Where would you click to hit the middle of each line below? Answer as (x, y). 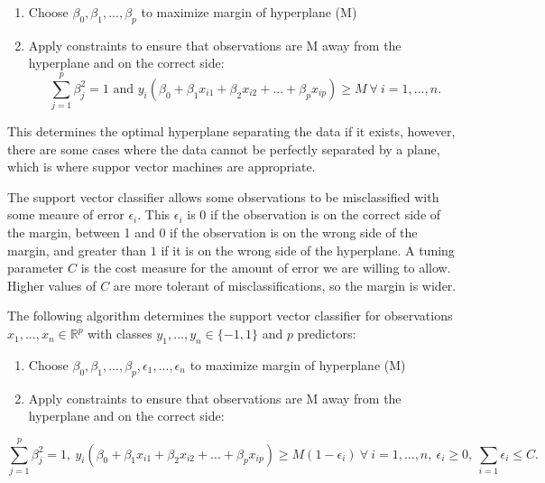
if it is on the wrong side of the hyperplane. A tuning (308, 250)
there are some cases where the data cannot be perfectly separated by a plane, (224, 149)
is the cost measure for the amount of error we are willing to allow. (266, 268)
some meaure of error (66, 214)
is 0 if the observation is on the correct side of (314, 214)
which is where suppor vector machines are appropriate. (162, 167)
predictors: (327, 334)
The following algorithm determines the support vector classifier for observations (230, 316)
